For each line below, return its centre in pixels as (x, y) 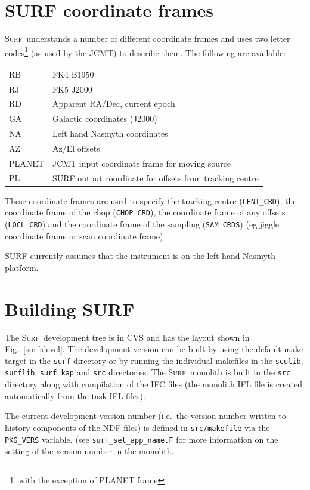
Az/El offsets (76, 148)
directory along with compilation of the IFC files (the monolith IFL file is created (154, 384)
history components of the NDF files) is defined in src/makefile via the (137, 427)
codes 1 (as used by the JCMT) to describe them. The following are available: (145, 51)
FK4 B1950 (73, 74)
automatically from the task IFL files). (75, 395)
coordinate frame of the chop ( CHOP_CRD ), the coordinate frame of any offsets (145, 212)
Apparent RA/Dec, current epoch (114, 104)
